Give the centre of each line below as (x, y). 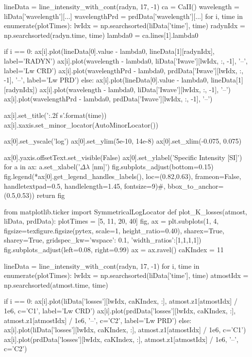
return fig (51, 195)
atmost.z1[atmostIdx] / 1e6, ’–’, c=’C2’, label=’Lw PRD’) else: (98, 320)
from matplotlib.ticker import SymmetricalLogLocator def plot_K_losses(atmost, (126, 211)
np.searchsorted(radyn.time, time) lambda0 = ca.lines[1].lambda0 (101, 35)
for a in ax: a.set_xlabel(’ (42, 167)
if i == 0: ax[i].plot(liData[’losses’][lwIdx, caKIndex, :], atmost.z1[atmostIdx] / (121, 301)
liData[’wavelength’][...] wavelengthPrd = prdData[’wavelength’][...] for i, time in (123, 16)
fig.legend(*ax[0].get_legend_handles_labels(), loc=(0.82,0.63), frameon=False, (123, 176)
